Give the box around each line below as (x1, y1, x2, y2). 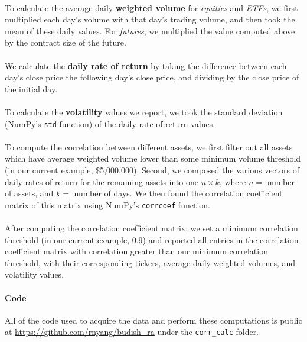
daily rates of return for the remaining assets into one (5, 175, 198, 188)
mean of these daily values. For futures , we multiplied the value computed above (5, 24, 295, 37)
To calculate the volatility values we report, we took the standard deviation (5, 105, 283, 118)
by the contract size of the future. (5, 36, 126, 49)
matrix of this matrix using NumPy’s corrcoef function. (5, 198, 210, 211)
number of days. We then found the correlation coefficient (74, 187, 283, 199)
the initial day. (5, 82, 58, 95)
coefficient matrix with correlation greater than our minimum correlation (5, 245, 268, 257)
